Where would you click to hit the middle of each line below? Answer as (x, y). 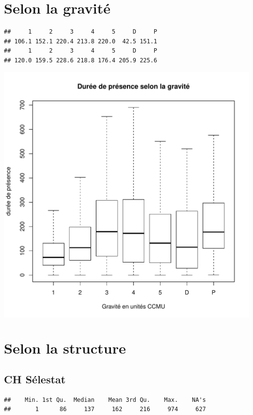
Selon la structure (65, 348)
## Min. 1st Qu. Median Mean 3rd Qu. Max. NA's (105, 400)
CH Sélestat (35, 379)
